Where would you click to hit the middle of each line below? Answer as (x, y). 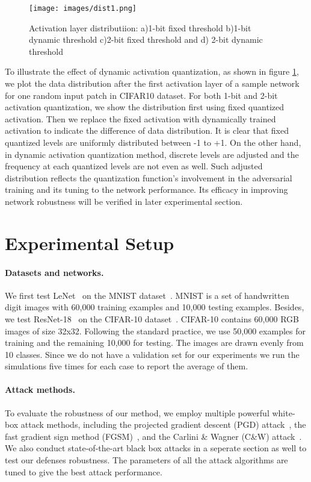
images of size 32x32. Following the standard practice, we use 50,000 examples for (155, 330)
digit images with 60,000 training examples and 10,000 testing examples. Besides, (155, 307)
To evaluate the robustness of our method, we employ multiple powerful (137, 412)
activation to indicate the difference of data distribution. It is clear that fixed (147, 130)
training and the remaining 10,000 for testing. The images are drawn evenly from (154, 343)
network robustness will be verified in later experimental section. (124, 201)
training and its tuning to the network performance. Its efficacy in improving (146, 189)
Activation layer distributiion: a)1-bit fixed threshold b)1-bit (140, 27)
